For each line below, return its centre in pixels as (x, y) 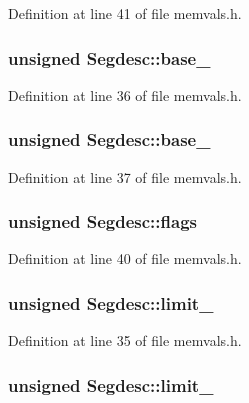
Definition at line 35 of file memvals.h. (125, 340)
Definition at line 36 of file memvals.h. (125, 94)
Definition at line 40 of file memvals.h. (125, 258)
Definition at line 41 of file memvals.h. (125, 13)
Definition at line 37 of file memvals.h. (125, 176)
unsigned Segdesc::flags (102, 221)
